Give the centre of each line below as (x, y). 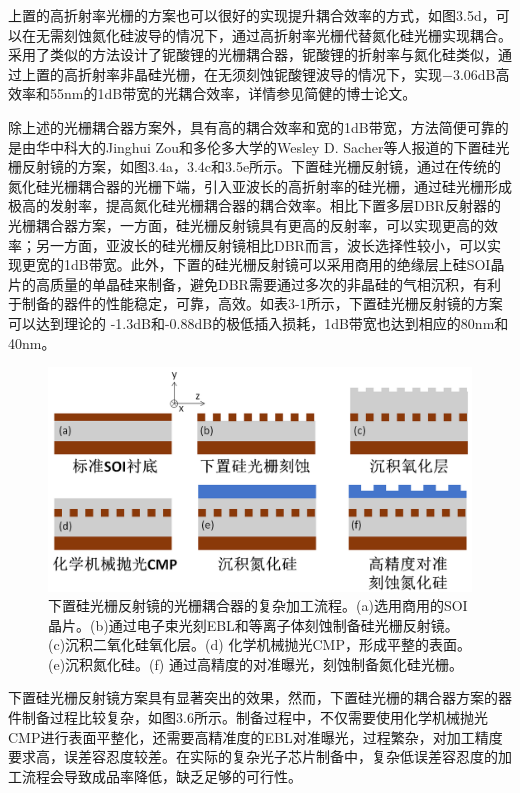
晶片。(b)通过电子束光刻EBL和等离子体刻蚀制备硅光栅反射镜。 (253, 624)
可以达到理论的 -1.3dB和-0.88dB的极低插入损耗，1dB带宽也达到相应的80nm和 (258, 322)
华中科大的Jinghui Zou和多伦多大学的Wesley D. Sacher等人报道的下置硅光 (272, 146)
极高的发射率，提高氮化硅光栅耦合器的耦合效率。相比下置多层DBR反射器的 (254, 205)
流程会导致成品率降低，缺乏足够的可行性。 (161, 775)
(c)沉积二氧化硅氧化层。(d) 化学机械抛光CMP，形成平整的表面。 (259, 644)
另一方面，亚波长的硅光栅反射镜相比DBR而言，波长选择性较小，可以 (261, 244)
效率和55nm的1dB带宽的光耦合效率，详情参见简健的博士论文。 (212, 93)
